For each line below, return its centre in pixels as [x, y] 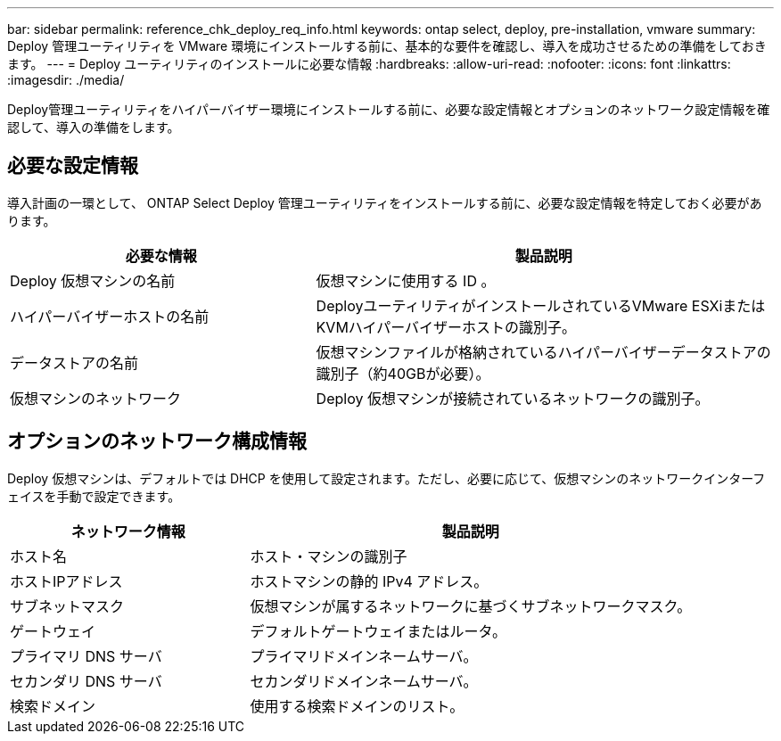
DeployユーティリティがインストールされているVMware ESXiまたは [541, 305]
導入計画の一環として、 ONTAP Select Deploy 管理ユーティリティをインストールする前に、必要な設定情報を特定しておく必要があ [385, 202]
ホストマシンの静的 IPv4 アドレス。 [369, 581]
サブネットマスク [67, 606]
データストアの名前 [74, 362]
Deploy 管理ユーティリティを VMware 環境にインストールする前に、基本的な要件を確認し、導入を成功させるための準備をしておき [387, 46]
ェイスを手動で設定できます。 [94, 496]
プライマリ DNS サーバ [86, 656]
